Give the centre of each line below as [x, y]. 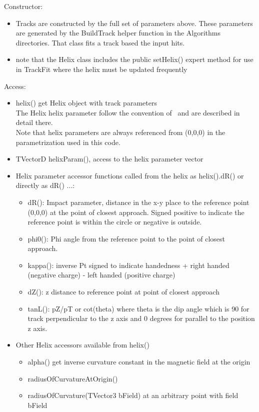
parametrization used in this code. [68, 142]
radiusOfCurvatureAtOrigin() [73, 378]
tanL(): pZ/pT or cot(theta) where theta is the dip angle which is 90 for [138, 308]
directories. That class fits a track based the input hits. [100, 42]
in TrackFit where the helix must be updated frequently [101, 69]
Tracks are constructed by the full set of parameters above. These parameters [134, 23]
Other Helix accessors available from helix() [82, 345]
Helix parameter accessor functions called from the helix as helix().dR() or [130, 175]
